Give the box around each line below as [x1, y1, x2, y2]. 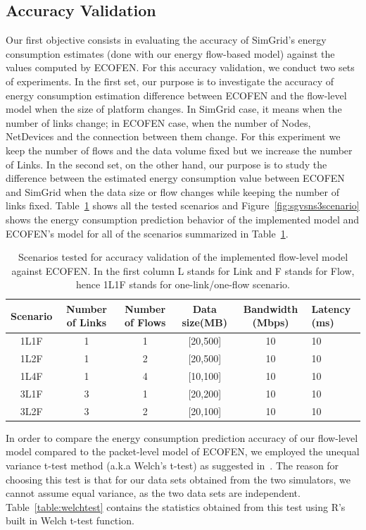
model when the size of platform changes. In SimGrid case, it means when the [6, 101, 342, 116]
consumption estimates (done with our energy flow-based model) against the [6, 46, 335, 61]
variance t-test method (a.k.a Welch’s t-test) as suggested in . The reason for [6, 457, 339, 472]
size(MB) [182, 315, 228, 330]
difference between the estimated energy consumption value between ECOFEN [6, 171, 345, 185]
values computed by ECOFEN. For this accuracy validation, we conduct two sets [6, 60, 355, 75]
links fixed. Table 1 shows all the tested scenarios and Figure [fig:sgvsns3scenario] [6, 198, 360, 213]
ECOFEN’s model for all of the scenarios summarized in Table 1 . [6, 226, 289, 240]
